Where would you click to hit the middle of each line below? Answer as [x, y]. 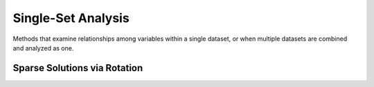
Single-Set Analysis [71, 18]
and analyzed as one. [43, 48]
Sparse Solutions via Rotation [78, 68]
